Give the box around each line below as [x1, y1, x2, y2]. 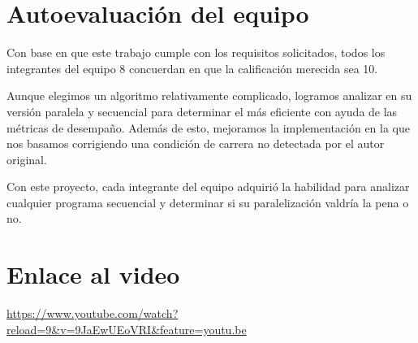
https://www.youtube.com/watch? [6, 305, 179, 322]
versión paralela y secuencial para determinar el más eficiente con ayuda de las [6, 102, 398, 119]
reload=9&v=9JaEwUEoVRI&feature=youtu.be [6, 320, 247, 337]
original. [6, 150, 47, 167]
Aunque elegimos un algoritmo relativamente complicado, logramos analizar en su [6, 87, 412, 104]
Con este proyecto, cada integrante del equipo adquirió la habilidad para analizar [6, 178, 410, 195]
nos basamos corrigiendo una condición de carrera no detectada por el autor [6, 135, 385, 152]
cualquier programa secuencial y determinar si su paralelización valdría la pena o [6, 193, 409, 211]
